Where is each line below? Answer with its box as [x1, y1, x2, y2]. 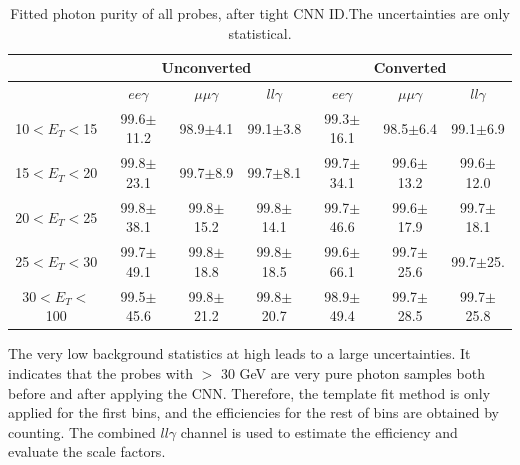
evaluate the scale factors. [8, 441, 166, 462]
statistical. [228, 22, 292, 43]
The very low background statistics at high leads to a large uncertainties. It [8, 343, 471, 364]
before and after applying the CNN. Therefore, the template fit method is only [8, 382, 491, 403]
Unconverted [161, 57, 252, 78]
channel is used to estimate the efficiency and [180, 421, 458, 442]
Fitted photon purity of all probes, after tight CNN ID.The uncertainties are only [10, 3, 510, 23]
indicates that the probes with [8, 362, 193, 383]
